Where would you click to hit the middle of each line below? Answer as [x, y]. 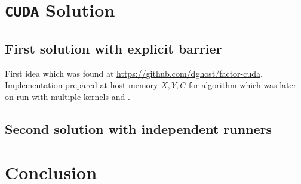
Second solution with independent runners [139, 128]
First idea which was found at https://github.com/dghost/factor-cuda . [134, 73]
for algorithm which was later [243, 85]
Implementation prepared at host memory [82, 85]
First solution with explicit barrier [113, 48]
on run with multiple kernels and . [67, 96]
